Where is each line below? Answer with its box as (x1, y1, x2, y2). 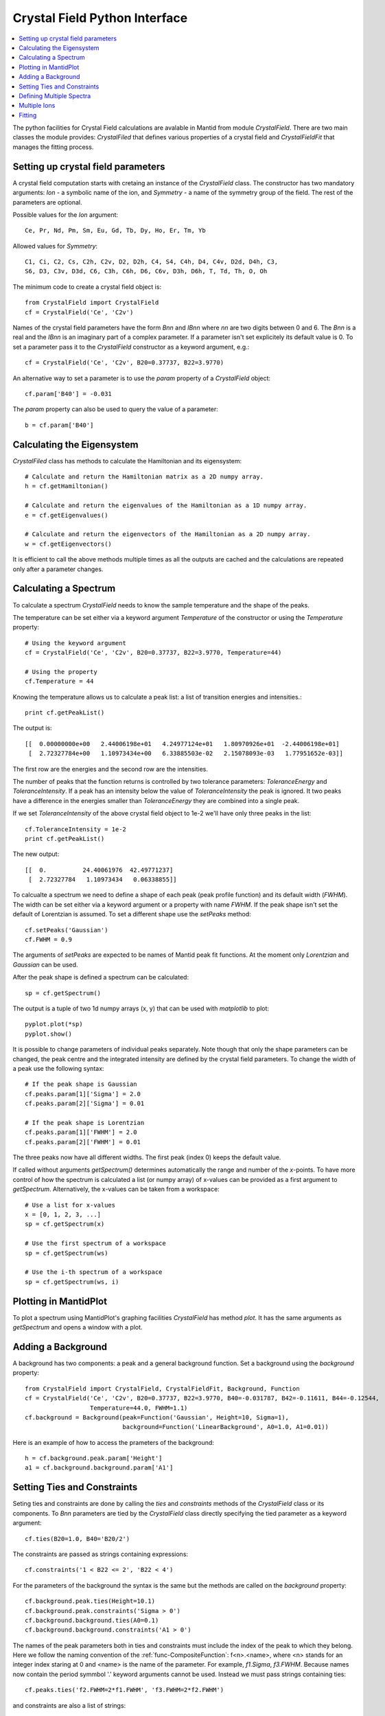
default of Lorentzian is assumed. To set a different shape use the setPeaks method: (12, 910, 252, 918)
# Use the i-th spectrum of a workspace (25, 1268, 163, 1276)
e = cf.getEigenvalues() (25, 511, 108, 519)
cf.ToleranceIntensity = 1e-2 (25, 825, 127, 833)
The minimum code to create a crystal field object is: (12, 282, 161, 291)
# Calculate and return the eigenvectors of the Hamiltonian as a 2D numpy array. (25, 531, 311, 538)
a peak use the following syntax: (12, 1064, 104, 1072)
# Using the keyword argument (25, 639, 127, 647)
